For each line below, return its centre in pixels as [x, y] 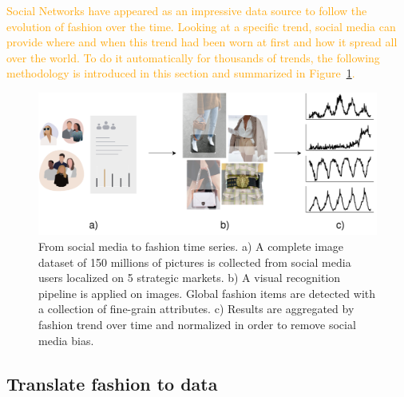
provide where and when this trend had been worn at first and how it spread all [202, 42]
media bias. [66, 340]
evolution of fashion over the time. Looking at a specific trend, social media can [201, 26]
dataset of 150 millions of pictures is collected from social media [195, 262]
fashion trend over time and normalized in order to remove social [197, 324]
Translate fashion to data [112, 383]
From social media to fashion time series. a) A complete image [191, 246]
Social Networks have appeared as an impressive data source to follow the [187, 10]
